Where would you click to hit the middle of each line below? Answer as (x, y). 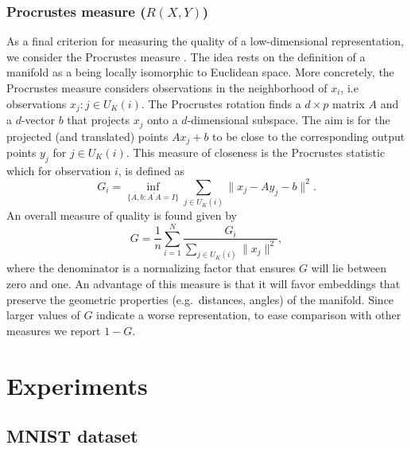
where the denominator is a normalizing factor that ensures (151, 268)
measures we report (54, 330)
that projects (99, 120)
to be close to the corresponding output (309, 136)
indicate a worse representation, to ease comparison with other (249, 315)
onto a (163, 120)
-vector (38, 120)
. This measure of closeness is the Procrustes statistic (256, 152)
